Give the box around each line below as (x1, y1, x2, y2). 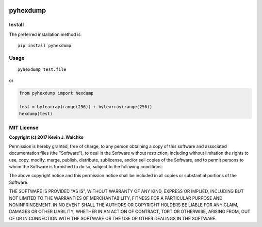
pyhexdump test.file (17, 67, 66, 72)
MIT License (9, 124, 39, 131)
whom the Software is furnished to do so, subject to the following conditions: (9, 163, 163, 169)
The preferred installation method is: (9, 32, 82, 37)
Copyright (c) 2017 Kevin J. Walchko (9, 134, 84, 140)
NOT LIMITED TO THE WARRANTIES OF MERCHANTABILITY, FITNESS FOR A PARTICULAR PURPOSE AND (9, 195, 223, 201)
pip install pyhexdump (17, 43, 72, 49)
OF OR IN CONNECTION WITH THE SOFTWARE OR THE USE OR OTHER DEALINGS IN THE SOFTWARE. (9, 215, 217, 221)
